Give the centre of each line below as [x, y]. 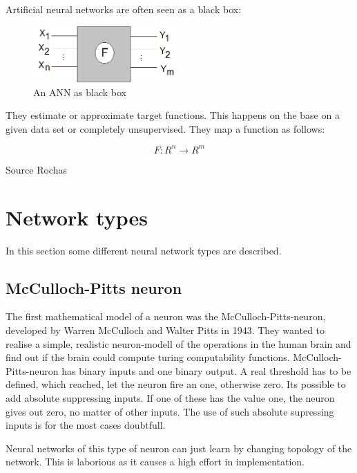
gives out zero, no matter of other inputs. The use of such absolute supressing [170, 411]
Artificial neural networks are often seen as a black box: [124, 9]
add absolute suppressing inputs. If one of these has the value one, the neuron [170, 397]
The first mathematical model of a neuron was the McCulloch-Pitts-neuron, [166, 316]
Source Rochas [36, 169]
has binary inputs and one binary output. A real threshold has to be [206, 370]
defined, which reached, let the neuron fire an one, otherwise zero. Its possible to [176, 384]
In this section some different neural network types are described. [144, 250]
